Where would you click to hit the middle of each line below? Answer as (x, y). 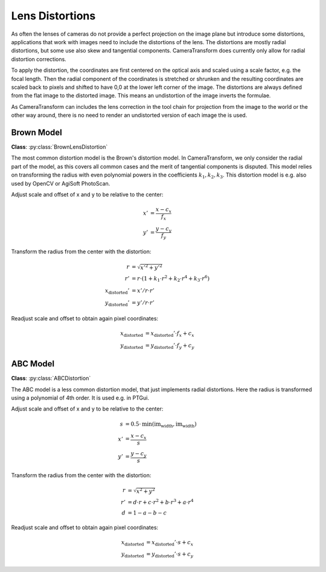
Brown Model (37, 132)
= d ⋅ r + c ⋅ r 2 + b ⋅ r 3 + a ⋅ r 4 (161, 502)
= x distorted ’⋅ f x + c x (170, 334)
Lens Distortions (53, 16)
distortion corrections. (39, 59)
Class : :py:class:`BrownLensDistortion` (59, 147)
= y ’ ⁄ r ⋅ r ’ (143, 303)
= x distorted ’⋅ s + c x (170, 543)
